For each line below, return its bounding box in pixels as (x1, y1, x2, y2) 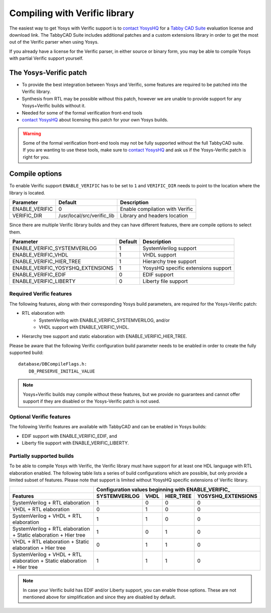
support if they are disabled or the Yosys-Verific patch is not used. (23, 398, 160, 404)
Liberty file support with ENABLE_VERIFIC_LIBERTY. (22, 440, 129, 446)
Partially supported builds (9, 452, 74, 459)
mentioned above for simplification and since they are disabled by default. (23, 594, 176, 600)
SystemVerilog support (143, 245, 197, 252)
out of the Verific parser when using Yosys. (9, 39, 99, 45)
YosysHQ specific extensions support (143, 265, 232, 271)
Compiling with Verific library (9, 8, 134, 19)
